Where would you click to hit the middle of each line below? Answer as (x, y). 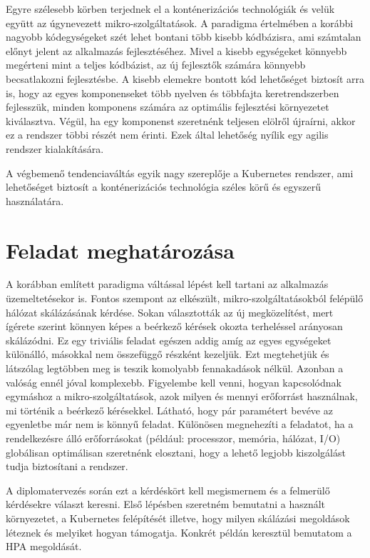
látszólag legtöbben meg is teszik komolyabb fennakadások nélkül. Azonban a (175, 368)
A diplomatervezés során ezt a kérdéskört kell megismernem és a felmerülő (168, 490)
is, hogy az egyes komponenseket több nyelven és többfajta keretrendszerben (173, 93)
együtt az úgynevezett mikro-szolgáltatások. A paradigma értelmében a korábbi (180, 23)
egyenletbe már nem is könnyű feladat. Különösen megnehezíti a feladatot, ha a (180, 424)
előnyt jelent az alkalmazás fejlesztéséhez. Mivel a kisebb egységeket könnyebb (176, 50)
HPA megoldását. (44, 546)
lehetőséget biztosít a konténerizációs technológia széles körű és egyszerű (163, 187)
